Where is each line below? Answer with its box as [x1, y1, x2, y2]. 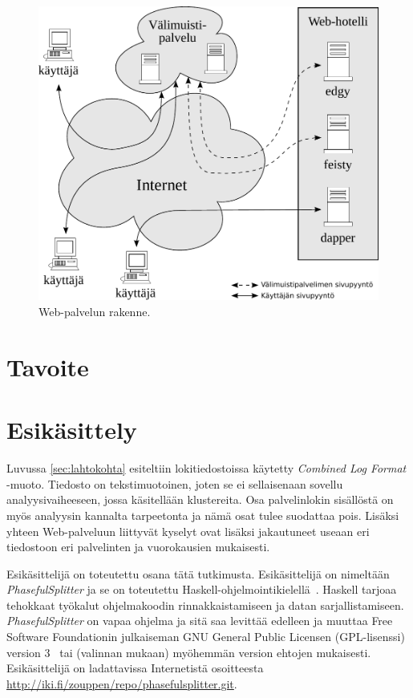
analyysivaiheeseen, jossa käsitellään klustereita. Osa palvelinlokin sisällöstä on [6, 491, 394, 508]
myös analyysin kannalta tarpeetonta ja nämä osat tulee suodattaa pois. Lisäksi [6, 506, 399, 523]
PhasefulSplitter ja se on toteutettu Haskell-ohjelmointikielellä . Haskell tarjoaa [6, 581, 397, 598]
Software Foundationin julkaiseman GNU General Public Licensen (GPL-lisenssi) [6, 628, 405, 645]
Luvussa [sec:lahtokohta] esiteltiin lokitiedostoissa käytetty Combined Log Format [6, 460, 407, 477]
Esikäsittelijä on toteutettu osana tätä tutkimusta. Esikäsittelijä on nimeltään [6, 565, 390, 582]
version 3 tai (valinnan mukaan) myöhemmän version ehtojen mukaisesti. [6, 643, 371, 660]
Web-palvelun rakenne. [38, 303, 151, 320]
